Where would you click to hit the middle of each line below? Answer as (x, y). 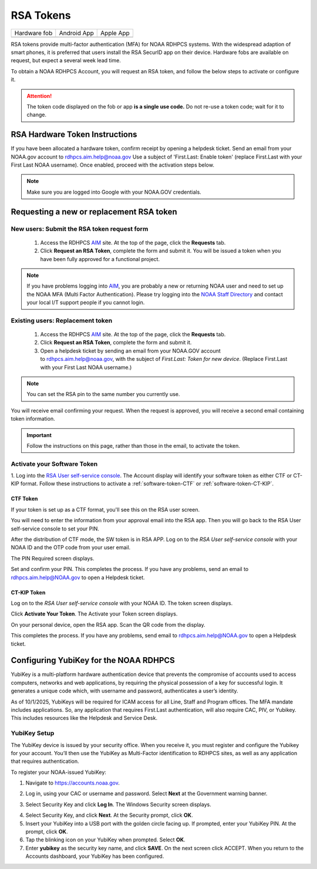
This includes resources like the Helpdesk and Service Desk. (84, 718)
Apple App (115, 33)
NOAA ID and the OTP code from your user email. (71, 547)
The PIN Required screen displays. (53, 558)
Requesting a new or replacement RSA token (94, 212)
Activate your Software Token (54, 464)
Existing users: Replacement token (62, 320)
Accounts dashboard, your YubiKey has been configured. (95, 856)
